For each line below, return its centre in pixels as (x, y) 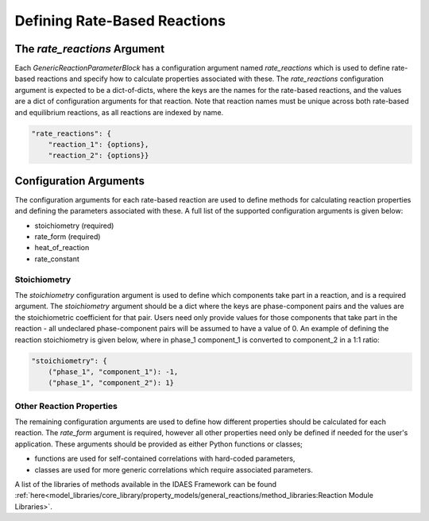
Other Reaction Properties (66, 406)
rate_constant (57, 259)
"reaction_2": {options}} (99, 156)
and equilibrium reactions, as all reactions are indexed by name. (119, 112)
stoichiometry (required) (74, 226)
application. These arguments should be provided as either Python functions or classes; (159, 444)
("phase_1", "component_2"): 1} (111, 383)
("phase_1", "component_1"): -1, (113, 372)
